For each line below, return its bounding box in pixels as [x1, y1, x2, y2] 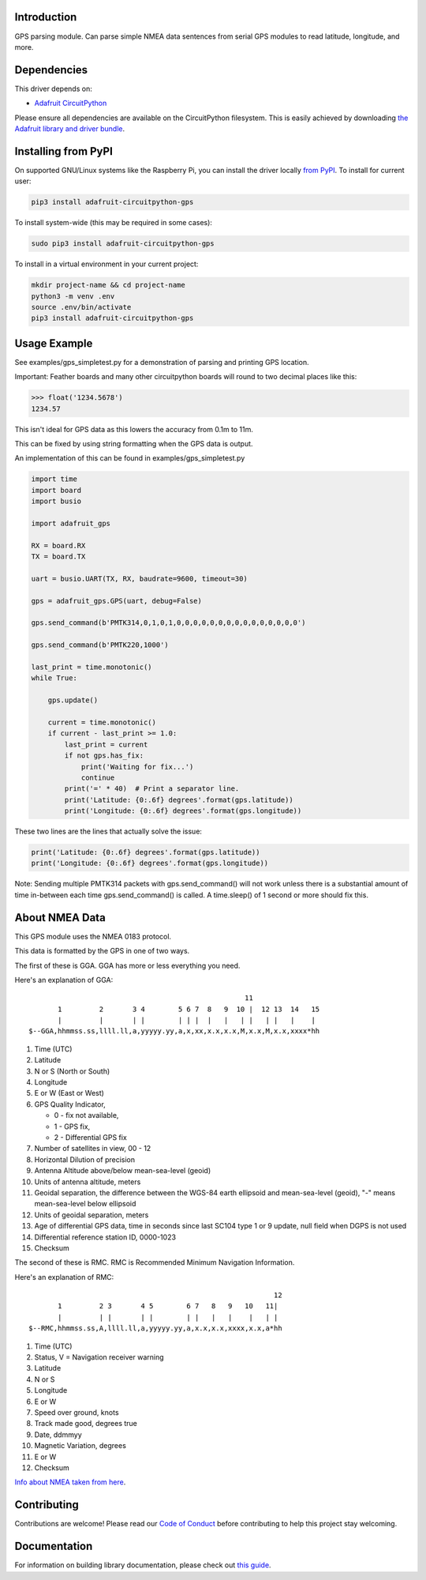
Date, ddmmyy [34, 1430, 82, 1439]
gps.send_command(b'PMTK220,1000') [31, 641, 169, 649]
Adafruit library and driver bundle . [14, 123, 125, 134]
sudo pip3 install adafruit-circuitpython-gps [31, 239, 215, 248]
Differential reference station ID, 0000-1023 [34, 1232, 177, 1242]
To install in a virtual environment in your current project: [14, 259, 199, 269]
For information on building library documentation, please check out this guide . [14, 1560, 271, 1570]
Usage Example [14, 337, 93, 350]
